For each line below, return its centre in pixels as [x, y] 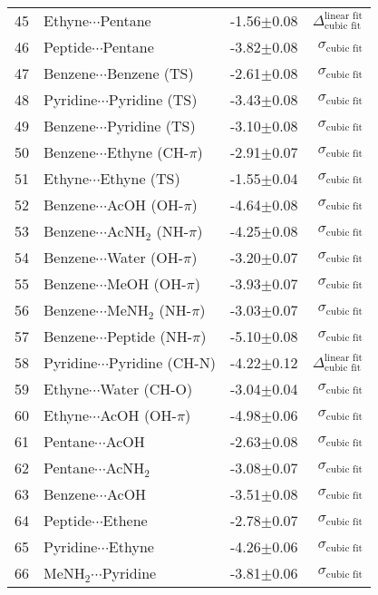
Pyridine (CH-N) [162, 362]
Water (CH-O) [146, 389]
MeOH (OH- [146, 283]
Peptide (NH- [149, 336]
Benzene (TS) [150, 73]
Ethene [125, 520]
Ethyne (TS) [140, 178]
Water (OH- [145, 257]
